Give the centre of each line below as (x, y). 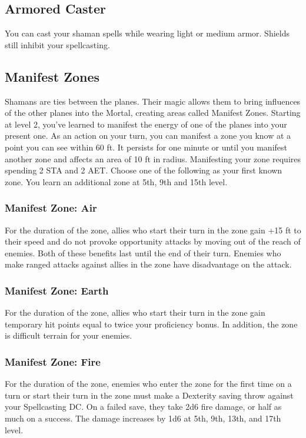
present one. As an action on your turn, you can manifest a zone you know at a (148, 136)
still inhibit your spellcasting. (57, 44)
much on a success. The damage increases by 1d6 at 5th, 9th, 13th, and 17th (143, 418)
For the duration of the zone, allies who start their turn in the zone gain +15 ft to (153, 230)
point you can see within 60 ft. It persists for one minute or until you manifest (146, 147)
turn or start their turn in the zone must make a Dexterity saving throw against (149, 395)
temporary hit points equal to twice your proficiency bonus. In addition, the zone (151, 324)
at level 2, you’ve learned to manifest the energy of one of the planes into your (146, 124)
